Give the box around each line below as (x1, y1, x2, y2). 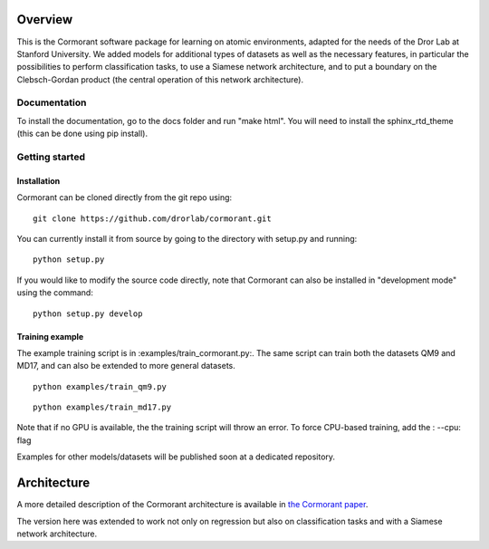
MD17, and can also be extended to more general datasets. (16, 361, 235, 371)
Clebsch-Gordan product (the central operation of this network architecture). (16, 73, 303, 85)
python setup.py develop (33, 308, 143, 319)
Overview (16, 12, 73, 27)
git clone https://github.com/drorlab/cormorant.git (33, 213, 272, 224)
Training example (16, 331, 84, 342)
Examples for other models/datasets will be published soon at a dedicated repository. (16, 451, 335, 462)
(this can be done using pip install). (16, 128, 149, 140)
